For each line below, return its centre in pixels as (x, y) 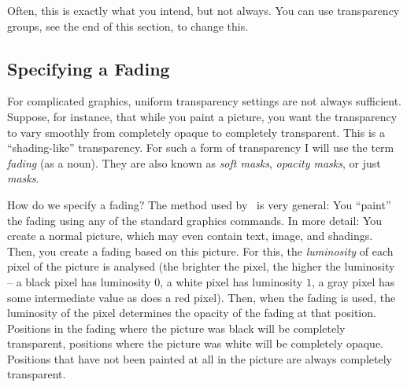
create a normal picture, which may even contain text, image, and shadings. (190, 236)
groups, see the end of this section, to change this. (128, 26)
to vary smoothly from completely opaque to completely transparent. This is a (196, 132)
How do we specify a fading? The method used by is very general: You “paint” (199, 204)
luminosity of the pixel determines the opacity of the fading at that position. (192, 313)
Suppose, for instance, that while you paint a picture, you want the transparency (202, 116)
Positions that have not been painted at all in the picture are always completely (200, 358)
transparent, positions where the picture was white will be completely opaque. (196, 343)
